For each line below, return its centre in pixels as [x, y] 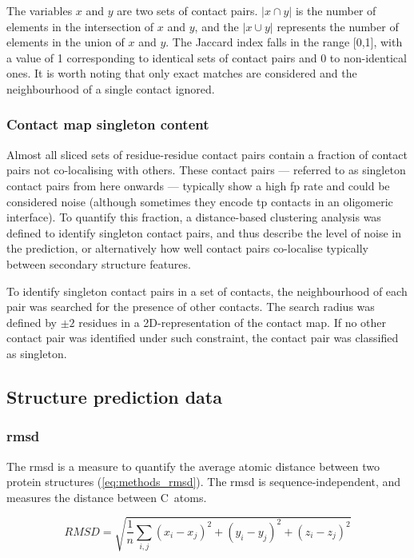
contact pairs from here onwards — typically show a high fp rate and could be [198, 185]
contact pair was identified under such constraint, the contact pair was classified [203, 338]
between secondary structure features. [99, 263]
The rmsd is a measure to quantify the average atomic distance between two [193, 466]
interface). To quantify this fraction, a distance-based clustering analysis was [194, 217]
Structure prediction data [114, 396]
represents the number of [338, 26]
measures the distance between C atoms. [107, 497]
